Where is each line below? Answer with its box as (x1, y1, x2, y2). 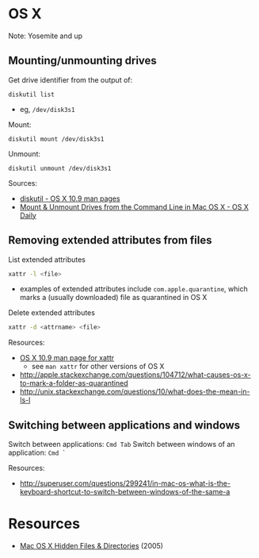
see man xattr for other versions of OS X (31, 362, 165, 371)
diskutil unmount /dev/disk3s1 (8, 164, 112, 172)
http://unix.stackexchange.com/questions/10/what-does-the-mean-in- (19, 387, 250, 397)
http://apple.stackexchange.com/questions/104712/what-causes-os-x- (19, 370, 251, 379)
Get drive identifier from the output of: (8, 75, 133, 84)
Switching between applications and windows (8, 418, 241, 432)
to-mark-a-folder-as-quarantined (19, 379, 128, 388)
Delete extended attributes (8, 308, 95, 317)
